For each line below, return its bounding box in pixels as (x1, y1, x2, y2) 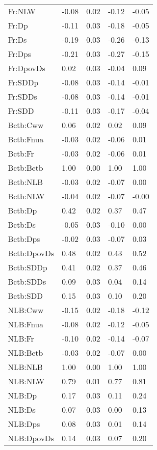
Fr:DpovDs (8, 62, 45, 74)
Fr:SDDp (8, 77, 39, 88)
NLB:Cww (8, 304, 44, 316)
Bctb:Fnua (8, 133, 44, 145)
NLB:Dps (8, 418, 40, 429)
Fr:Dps (8, 48, 31, 59)
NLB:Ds (8, 404, 36, 415)
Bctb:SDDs (8, 276, 46, 287)
